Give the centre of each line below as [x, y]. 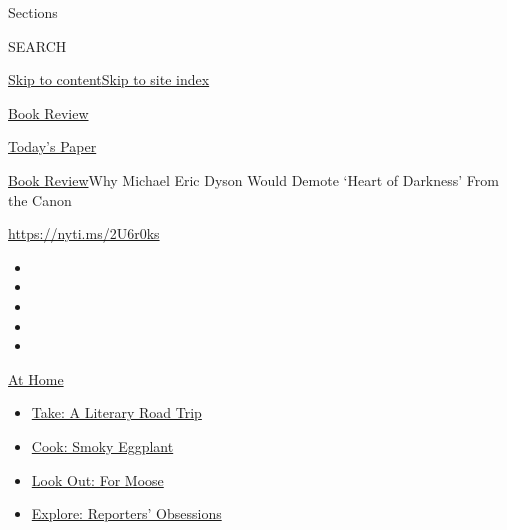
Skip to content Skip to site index [109, 79]
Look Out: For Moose [97, 479]
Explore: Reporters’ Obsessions [126, 513]
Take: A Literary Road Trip [116, 412]
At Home [36, 378]
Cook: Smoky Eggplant [102, 445]
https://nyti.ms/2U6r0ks [84, 233]
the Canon [40, 199]
